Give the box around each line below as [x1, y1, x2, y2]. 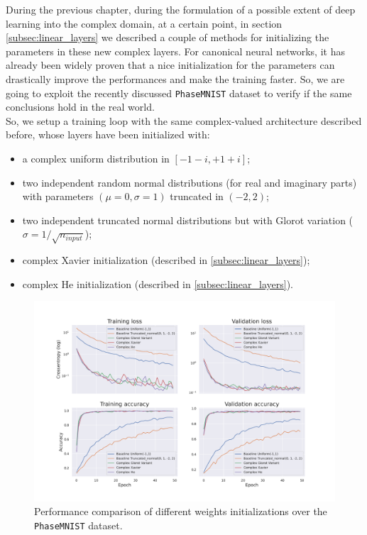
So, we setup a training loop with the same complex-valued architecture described [6, 113, 362, 128]
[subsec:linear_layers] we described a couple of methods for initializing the [6, 30, 329, 45]
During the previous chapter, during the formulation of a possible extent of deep [6, 2, 356, 16]
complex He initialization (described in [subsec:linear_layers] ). [22, 276, 293, 291]
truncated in [170, 189, 224, 204]
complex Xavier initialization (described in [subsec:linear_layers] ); [22, 253, 310, 267]
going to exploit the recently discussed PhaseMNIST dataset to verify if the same [6, 85, 352, 100]
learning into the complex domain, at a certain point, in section [6, 16, 283, 31]
